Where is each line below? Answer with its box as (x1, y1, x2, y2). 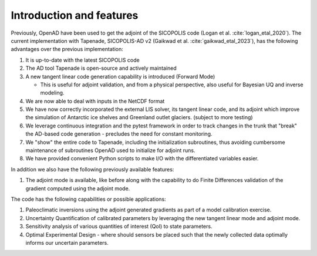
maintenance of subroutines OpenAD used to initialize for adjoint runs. (25, 147, 195, 154)
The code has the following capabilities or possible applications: (11, 196, 167, 203)
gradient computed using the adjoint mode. (25, 185, 130, 192)
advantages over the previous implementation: (11, 46, 123, 53)
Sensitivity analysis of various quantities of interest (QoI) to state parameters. (25, 223, 213, 230)
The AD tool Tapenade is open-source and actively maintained (25, 65, 177, 72)
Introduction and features (11, 9, 139, 22)
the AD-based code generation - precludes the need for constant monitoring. (25, 130, 213, 137)
